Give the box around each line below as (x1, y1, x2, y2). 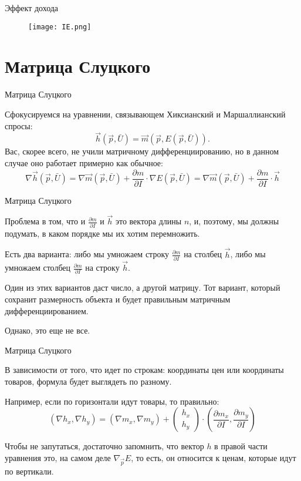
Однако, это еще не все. (5, 324, 90, 337)
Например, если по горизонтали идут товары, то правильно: (5, 395, 219, 407)
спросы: (5, 119, 33, 132)
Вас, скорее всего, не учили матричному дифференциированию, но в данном (5, 145, 279, 157)
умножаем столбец (5, 261, 71, 274)
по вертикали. (5, 465, 54, 477)
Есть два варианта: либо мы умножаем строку (5, 248, 169, 260)
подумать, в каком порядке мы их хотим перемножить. (5, 227, 200, 239)
